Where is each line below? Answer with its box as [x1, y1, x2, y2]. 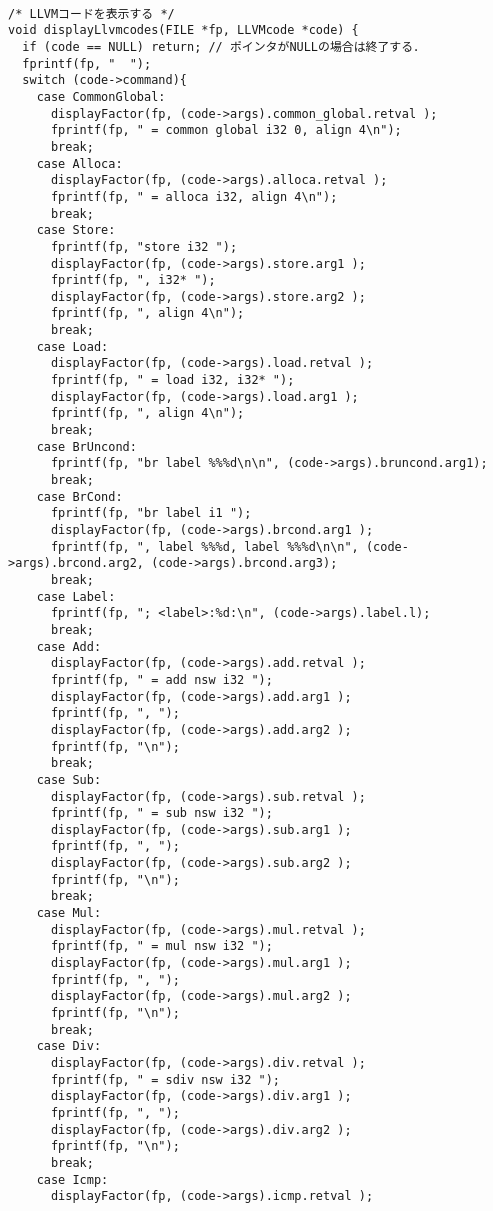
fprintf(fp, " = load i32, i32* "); [50, 373, 295, 388]
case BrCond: [36, 489, 123, 504]
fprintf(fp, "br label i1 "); [50, 506, 252, 521]
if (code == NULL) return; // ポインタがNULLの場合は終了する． [22, 39, 426, 54]
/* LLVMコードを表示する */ [8, 6, 175, 21]
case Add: [36, 639, 102, 654]
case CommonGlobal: [36, 89, 166, 104]
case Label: [36, 589, 116, 604]
